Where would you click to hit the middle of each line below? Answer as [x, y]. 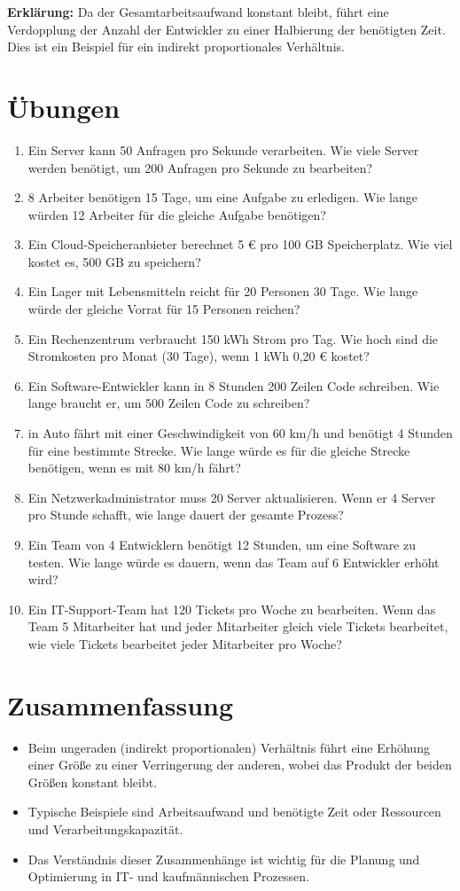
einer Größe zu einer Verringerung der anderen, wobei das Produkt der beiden [240, 765]
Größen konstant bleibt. [93, 782]
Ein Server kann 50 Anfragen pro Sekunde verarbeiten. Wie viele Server [223, 149]
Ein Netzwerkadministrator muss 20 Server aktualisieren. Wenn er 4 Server [232, 497]
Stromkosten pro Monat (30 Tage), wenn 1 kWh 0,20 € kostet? [199, 356]
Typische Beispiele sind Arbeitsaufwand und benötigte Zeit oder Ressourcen [234, 812]
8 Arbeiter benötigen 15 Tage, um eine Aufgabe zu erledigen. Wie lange [222, 197]
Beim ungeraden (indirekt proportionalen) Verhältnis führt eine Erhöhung [229, 747]
